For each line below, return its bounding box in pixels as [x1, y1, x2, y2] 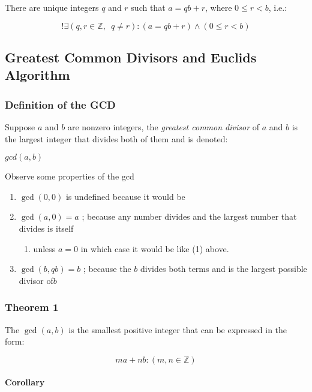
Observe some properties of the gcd [5, 170, 134, 182]
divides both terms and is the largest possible [140, 262, 307, 275]
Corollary [5, 376, 45, 388]
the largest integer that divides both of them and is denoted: [5, 132, 228, 145]
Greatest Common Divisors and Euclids [5, 47, 257, 66]
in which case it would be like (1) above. [80, 242, 229, 255]
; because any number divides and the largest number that [82, 210, 297, 223]
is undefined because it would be [65, 190, 185, 202]
